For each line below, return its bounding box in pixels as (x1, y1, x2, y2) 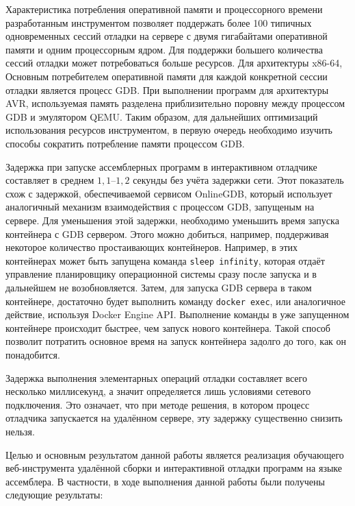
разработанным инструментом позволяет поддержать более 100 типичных (5, 15, 312, 29)
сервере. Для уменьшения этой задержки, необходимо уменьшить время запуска (5, 213, 339, 227)
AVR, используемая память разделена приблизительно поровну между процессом (5, 96, 345, 110)
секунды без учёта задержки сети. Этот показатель (133, 173, 344, 187)
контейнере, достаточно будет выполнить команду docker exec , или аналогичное (5, 293, 345, 308)
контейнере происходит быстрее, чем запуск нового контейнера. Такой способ (5, 320, 330, 335)
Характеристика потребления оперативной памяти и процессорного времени (5, 2, 323, 16)
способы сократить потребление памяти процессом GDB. (5, 136, 245, 150)
